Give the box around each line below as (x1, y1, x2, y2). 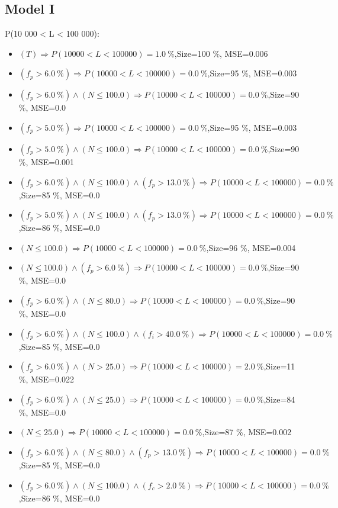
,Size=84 (263, 393, 295, 405)
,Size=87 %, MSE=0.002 (202, 426, 292, 438)
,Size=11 (263, 360, 295, 372)
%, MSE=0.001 (18, 155, 74, 168)
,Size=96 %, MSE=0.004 (206, 241, 296, 253)
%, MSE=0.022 (18, 373, 74, 385)
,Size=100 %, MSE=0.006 (174, 47, 268, 59)
